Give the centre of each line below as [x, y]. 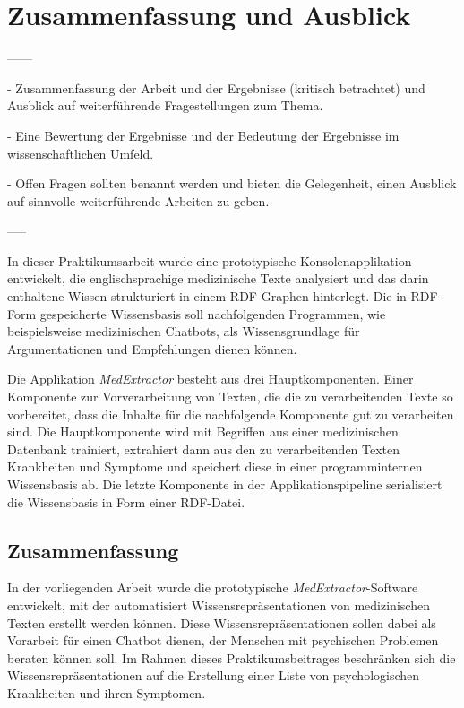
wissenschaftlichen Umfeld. [81, 153]
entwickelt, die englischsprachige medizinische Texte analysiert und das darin [218, 278]
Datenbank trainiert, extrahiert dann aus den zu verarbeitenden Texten [204, 449]
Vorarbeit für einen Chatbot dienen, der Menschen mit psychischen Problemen [223, 640]
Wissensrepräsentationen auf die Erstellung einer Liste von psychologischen [214, 675]
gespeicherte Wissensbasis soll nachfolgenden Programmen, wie [213, 313]
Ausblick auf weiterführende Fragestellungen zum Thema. [165, 105]
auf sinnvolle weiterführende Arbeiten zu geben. [138, 200]
